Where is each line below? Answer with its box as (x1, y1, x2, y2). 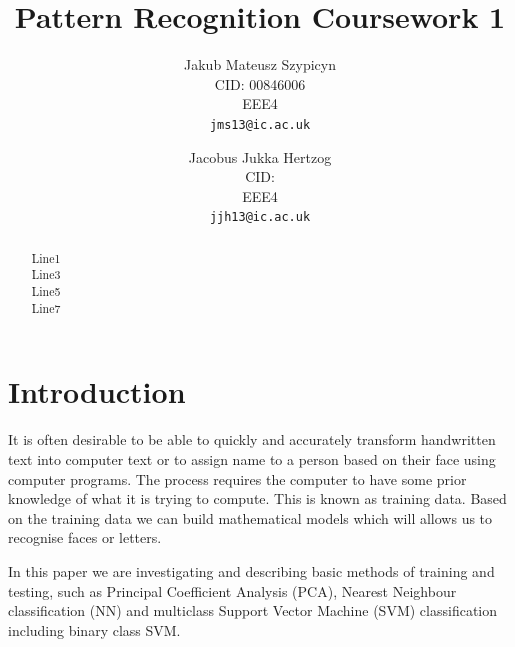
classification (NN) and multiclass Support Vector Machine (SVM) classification (8, 600, 498, 621)
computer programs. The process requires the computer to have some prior (8, 468, 467, 489)
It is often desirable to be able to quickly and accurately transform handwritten (8, 429, 496, 450)
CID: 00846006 (214, 73, 306, 94)
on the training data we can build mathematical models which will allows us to (8, 507, 493, 528)
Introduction (8, 371, 186, 412)
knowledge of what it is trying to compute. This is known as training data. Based (8, 488, 507, 509)
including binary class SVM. (8, 619, 181, 640)
